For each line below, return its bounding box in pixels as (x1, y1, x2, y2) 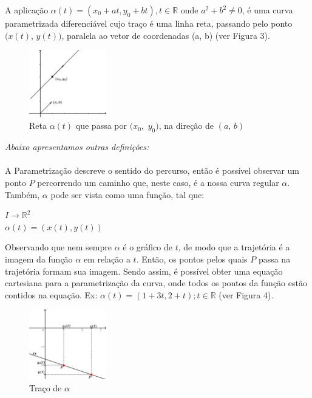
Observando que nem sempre (5, 241, 112, 253)
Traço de (29, 382, 62, 394)
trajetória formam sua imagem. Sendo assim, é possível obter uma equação (5, 264, 283, 277)
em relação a (83, 252, 131, 265)
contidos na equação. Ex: (5, 288, 98, 301)
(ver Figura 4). (219, 288, 274, 301)
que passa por (75, 119, 127, 132)
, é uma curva (242, 4, 293, 16)
